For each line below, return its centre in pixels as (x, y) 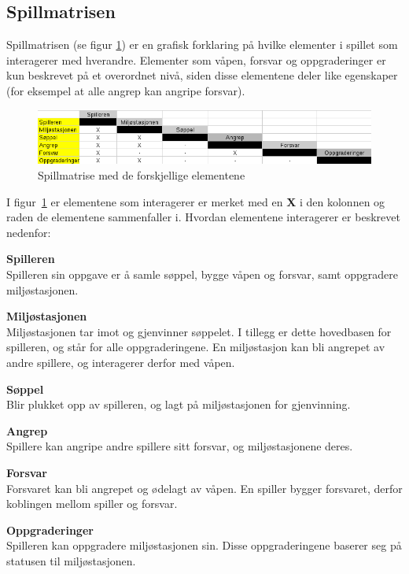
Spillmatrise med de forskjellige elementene (142, 175)
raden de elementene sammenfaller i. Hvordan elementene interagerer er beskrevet (203, 217)
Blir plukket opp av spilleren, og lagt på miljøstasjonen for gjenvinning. (179, 404)
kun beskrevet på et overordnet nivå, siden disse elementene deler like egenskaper (202, 75)
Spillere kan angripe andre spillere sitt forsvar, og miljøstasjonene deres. (180, 446)
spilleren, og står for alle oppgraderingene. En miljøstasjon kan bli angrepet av (196, 347)
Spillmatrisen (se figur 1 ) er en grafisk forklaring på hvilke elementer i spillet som (202, 44)
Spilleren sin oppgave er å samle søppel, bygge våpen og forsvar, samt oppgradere (202, 274)
